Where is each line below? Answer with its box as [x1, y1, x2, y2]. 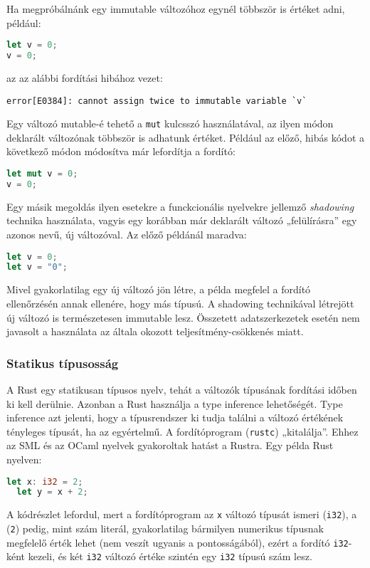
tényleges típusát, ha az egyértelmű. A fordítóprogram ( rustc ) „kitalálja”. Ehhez [6, 424, 359, 438]
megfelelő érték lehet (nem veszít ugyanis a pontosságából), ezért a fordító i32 [6, 535, 349, 549]
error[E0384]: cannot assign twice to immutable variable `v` [6, 95, 307, 106]
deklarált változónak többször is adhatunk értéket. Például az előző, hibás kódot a [6, 130, 365, 144]
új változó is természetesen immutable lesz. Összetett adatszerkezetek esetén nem [6, 310, 360, 325]
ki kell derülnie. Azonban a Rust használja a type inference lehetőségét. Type [6, 396, 343, 411]
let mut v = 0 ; [6, 169, 78, 179]
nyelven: [6, 451, 42, 466]
